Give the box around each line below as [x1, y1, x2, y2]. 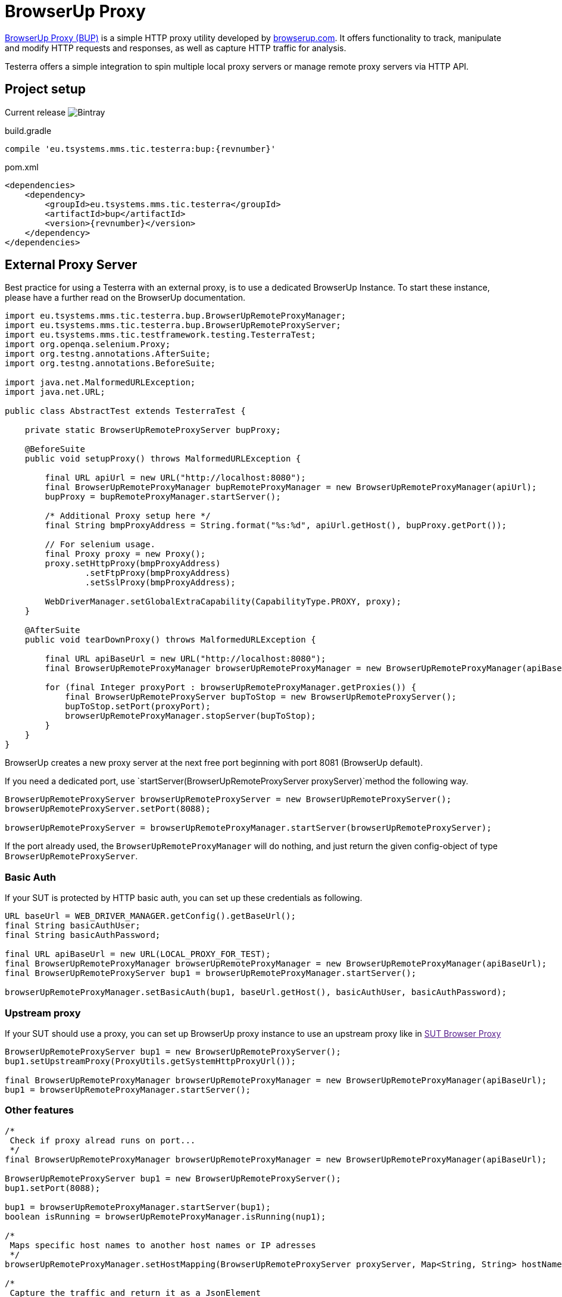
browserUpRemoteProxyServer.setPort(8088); [5, 804, 211, 814]
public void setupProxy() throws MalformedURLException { [24, 454, 301, 464]
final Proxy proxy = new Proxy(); [45, 549, 206, 559]
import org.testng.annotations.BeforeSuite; [5, 358, 216, 369]
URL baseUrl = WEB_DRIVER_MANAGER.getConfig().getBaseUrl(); [5, 911, 296, 921]
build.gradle [5, 125, 52, 136]
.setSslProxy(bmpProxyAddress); [85, 578, 236, 588]
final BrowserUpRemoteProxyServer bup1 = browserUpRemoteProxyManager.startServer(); [5, 968, 417, 978]
